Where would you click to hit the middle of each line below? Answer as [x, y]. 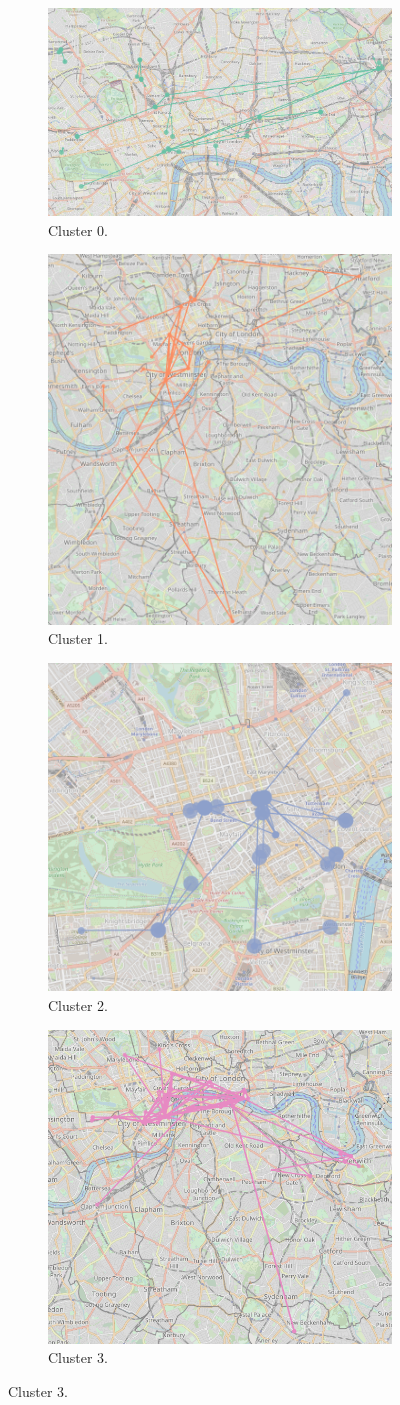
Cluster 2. [78, 1004]
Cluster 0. [78, 229]
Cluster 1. [78, 638]
